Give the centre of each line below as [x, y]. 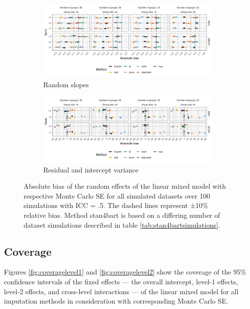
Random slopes [66, 85]
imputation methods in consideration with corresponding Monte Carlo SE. [116, 301]
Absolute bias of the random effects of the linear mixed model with [125, 186]
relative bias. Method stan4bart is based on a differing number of [122, 215]
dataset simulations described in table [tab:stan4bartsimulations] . [122, 224]
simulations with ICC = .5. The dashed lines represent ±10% [116, 205]
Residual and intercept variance [91, 169]
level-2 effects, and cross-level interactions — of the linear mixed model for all [121, 291]
